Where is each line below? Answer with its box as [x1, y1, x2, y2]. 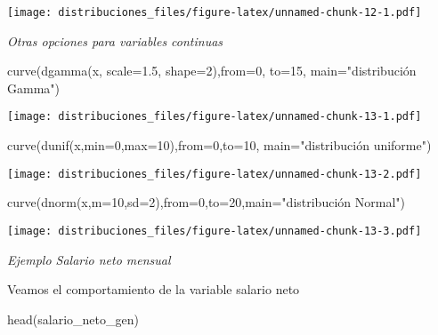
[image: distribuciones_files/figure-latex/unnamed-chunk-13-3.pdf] [7, 224, 422, 237]
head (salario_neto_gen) [7, 309, 139, 328]
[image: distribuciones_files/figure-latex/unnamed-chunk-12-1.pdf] [7, 6, 422, 19]
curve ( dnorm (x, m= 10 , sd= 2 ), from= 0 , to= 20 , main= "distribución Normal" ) [7, 193, 405, 211]
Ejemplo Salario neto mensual [7, 250, 171, 268]
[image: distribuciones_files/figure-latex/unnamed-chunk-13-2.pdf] [7, 167, 422, 180]
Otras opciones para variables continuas [7, 31, 223, 50]
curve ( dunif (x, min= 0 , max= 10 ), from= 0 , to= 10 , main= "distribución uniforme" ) [7, 136, 432, 155]
